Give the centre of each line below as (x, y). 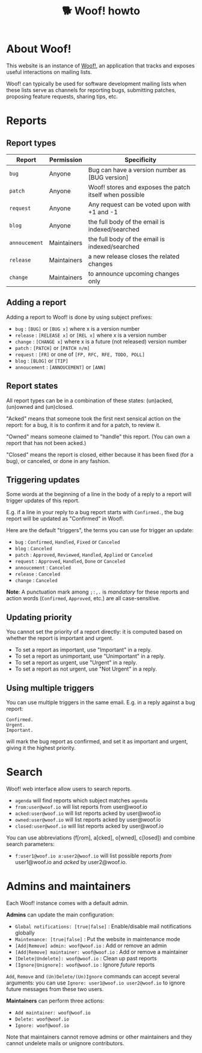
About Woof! (39, 49)
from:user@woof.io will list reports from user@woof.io (81, 806)
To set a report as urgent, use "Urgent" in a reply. (76, 663)
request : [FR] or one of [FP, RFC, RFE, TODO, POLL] (80, 354)
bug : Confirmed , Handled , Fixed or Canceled (67, 542)
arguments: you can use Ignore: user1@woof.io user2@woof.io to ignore (96, 983)
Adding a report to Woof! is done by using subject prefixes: (79, 317)
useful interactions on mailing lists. (49, 72)
